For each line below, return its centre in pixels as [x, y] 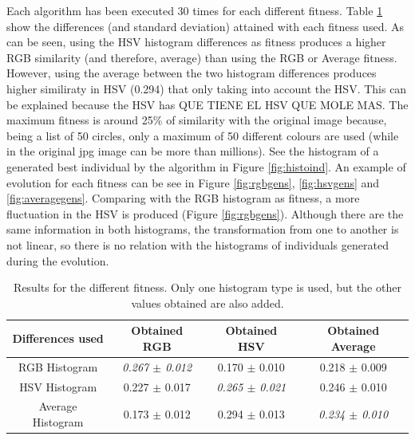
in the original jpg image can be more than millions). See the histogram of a [193, 151]
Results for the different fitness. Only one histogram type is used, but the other [207, 287]
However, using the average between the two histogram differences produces [192, 73]
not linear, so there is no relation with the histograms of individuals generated [198, 244]
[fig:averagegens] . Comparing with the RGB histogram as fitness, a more [183, 198]
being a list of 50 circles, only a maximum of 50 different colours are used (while [203, 135]
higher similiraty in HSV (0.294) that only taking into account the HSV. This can [207, 88]
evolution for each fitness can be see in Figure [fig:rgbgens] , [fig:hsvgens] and [193, 182]
